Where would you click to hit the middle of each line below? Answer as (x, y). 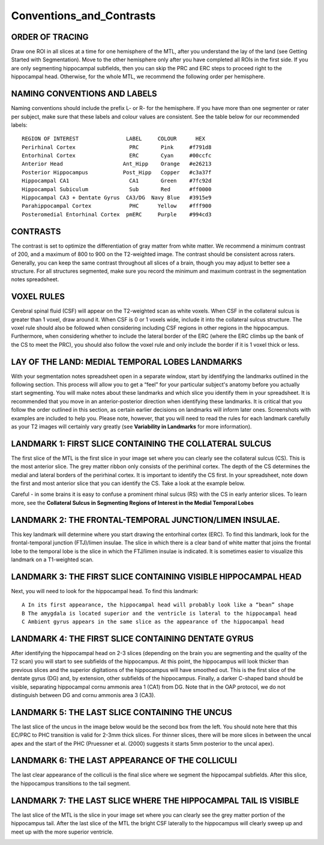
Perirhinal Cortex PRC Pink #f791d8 (117, 147)
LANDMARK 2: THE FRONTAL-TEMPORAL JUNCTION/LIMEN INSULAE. (145, 520)
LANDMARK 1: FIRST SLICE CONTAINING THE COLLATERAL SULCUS (141, 444)
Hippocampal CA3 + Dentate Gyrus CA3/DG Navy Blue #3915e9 (117, 198)
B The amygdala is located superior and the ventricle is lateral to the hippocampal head (159, 613)
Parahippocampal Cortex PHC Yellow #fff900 (117, 206)
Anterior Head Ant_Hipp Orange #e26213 (117, 164)
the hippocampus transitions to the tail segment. (71, 783)
